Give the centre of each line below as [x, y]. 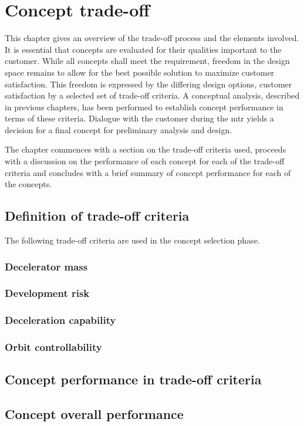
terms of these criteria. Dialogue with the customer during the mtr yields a [139, 118]
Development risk [47, 293]
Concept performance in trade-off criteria [133, 379]
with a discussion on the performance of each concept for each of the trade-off [145, 161]
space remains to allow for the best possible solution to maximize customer [140, 72]
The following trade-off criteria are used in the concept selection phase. [132, 240]
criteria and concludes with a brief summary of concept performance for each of [148, 172]
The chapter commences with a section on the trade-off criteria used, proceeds [146, 149]
